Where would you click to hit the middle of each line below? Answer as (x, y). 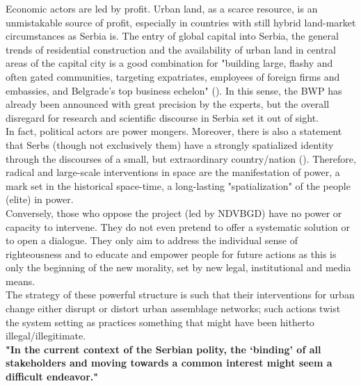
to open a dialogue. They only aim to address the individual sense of (152, 240)
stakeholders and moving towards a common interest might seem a (169, 363)
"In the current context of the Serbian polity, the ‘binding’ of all (163, 349)
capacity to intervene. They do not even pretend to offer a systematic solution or (178, 226)
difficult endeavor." (52, 377)
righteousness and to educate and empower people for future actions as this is (171, 254)
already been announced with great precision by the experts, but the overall (168, 104)
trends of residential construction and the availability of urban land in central (171, 49)
